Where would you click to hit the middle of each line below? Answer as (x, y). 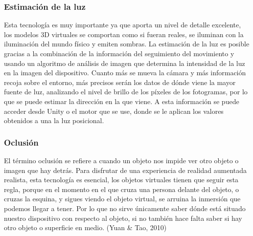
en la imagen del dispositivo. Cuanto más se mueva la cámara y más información (125, 73)
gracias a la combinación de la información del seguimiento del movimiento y (119, 53)
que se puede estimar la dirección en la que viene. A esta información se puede (122, 101)
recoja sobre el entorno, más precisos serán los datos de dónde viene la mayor (120, 82)
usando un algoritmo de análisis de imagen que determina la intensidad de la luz (125, 63)
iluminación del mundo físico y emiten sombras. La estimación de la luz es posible (127, 44)
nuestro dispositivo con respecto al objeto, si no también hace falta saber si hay (123, 218)
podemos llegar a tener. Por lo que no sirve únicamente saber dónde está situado (125, 208)
